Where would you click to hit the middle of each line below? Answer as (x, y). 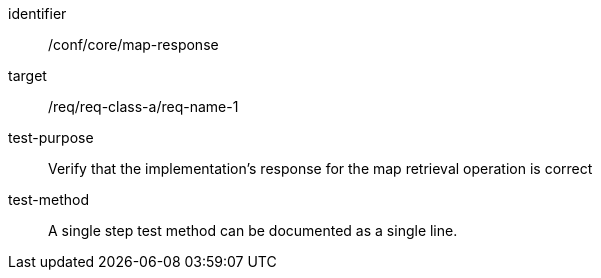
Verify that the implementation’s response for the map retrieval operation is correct (320, 168)
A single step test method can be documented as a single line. (253, 230)
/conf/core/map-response (133, 44)
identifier (37, 13)
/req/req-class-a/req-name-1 (143, 106)
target (27, 75)
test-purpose (51, 137)
